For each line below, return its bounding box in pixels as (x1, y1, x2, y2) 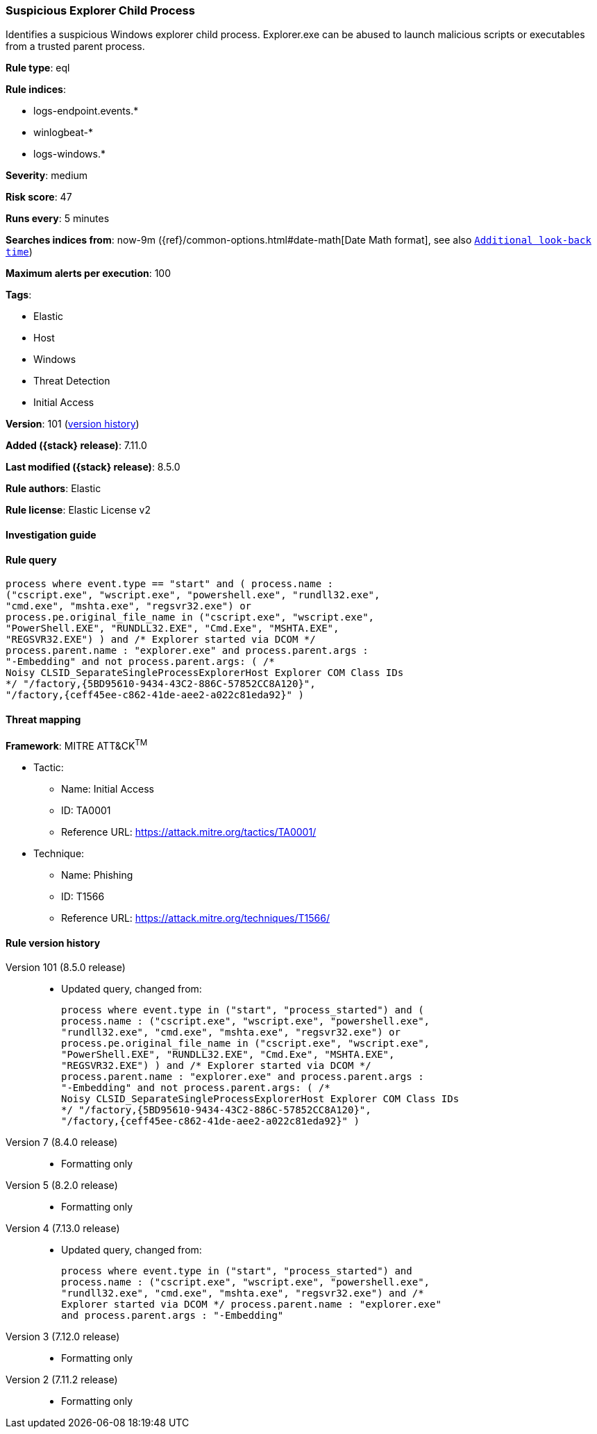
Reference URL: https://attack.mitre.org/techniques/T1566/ (61, 912, 330, 925)
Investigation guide (6, 528, 96, 541)
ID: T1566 (61, 891, 105, 903)
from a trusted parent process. (6, 40, 145, 53)
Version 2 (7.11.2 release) (6, 1374, 118, 1386)
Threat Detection (33, 375, 110, 387)
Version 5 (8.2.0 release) (6, 1179, 118, 1192)
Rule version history (6, 936, 101, 949)
